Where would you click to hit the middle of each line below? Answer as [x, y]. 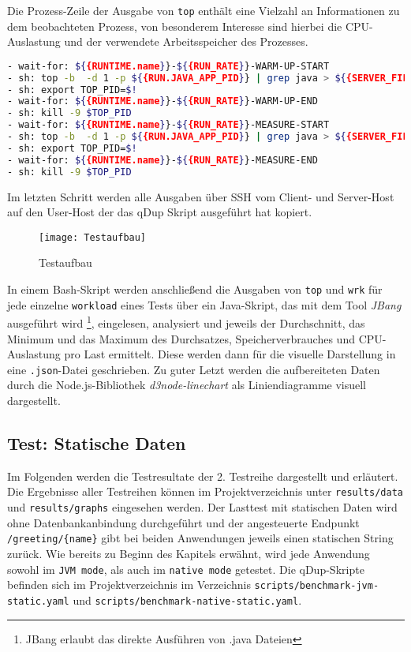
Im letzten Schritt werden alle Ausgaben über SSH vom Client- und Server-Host [201, 196]
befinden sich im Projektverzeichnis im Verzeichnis [129, 585]
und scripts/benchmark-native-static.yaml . [187, 600]
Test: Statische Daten [97, 443]
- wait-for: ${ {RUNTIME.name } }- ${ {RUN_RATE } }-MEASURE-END [163, 160]
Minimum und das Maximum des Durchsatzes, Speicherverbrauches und [181, 338]
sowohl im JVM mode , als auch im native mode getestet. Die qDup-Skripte [186, 569]
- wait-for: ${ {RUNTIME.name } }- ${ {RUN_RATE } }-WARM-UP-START [168, 66]
